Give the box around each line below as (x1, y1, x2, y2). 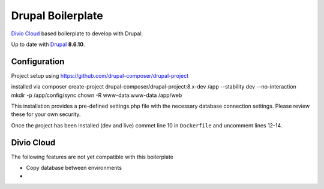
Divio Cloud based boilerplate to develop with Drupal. (11, 30, 143, 37)
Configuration (11, 56, 65, 66)
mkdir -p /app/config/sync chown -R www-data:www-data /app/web (11, 92, 182, 99)
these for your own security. (11, 111, 81, 118)
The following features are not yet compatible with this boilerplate (11, 153, 174, 160)
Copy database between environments (26, 164, 122, 172)
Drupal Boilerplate (11, 9, 103, 22)
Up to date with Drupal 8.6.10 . (11, 41, 85, 48)
